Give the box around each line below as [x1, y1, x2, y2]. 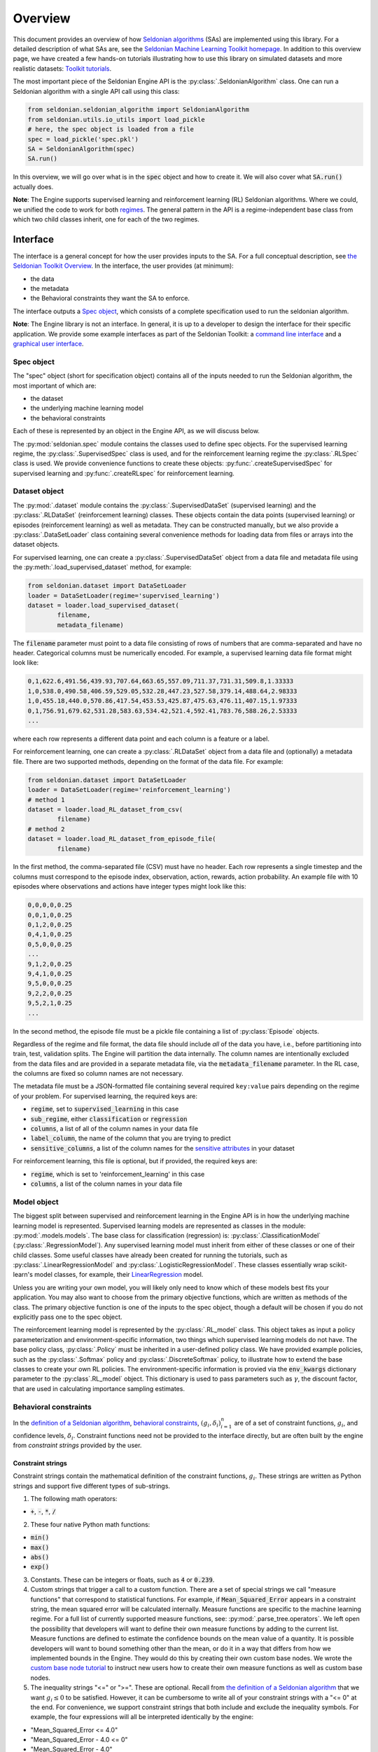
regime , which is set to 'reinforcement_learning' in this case [30, 1170, 205, 1178]
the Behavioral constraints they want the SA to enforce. [30, 294, 190, 303]
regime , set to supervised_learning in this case [30, 1104, 179, 1114]
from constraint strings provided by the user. [13, 1441, 142, 1449]
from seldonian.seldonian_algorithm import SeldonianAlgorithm [27, 106, 250, 114]
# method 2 [27, 825, 65, 833]
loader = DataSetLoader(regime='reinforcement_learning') [27, 786, 231, 794]
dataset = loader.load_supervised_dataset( [27, 601, 180, 609]
